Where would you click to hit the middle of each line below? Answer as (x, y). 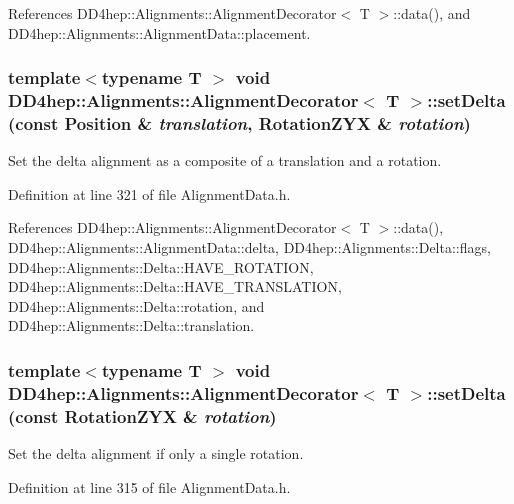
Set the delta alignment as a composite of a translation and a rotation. (225, 160)
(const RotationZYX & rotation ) (142, 415)
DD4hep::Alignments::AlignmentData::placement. (159, 32)
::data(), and (432, 13)
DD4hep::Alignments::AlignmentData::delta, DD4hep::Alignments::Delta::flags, (249, 247)
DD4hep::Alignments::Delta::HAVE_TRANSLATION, (175, 286)
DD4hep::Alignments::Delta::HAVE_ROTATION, (161, 266)
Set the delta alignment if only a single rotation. (156, 453)
